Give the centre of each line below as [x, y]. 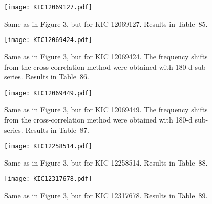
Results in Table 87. [57, 129]
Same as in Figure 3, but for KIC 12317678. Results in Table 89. [106, 196]
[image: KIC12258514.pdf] [48, 146]
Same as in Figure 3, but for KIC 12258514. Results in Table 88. [106, 162]
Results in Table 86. [57, 77]
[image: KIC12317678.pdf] [48, 179]
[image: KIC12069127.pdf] [48, 7]
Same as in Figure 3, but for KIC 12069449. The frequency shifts [106, 109]
